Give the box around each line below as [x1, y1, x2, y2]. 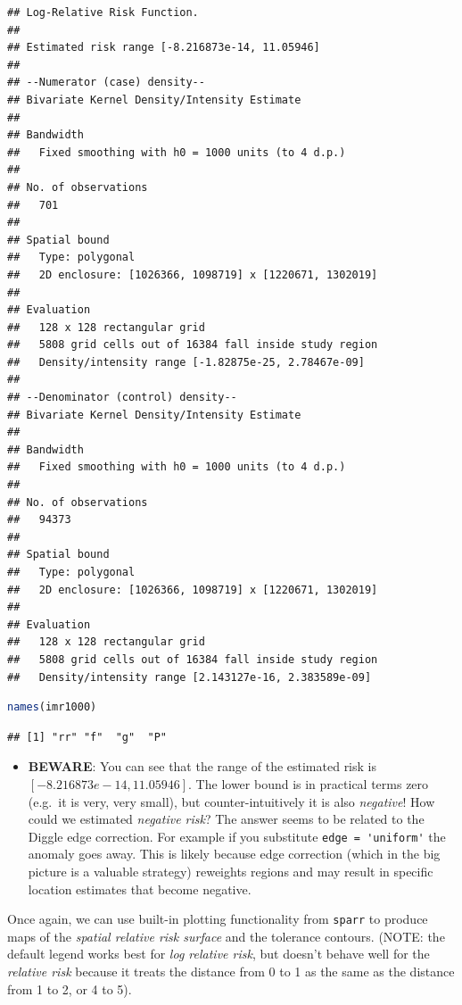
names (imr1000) [7, 701, 97, 714]
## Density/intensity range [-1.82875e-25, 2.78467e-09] [7, 355, 365, 369]
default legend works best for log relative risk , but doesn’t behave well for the [7, 944, 430, 963]
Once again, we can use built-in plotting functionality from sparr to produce [7, 909, 428, 928]
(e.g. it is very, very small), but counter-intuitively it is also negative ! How [28, 792, 435, 810]
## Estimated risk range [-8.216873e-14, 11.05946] [7, 41, 320, 54]
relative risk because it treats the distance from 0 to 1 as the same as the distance [7, 962, 455, 980]
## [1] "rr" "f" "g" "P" [7, 730, 167, 743]
